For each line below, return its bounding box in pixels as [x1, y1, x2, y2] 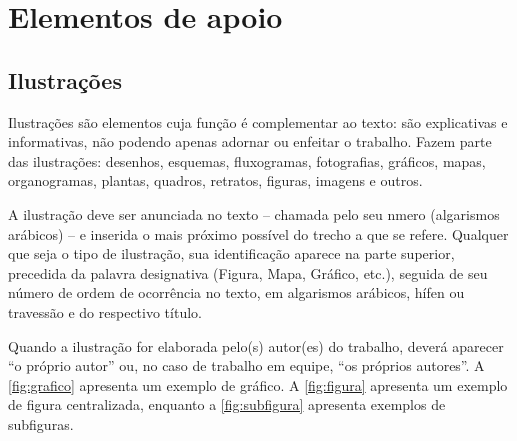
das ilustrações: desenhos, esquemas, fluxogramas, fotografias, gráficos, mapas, [8, 150, 486, 171]
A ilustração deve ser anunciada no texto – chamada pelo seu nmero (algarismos [8, 203, 500, 224]
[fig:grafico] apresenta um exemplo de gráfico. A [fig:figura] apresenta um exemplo [8, 374, 508, 395]
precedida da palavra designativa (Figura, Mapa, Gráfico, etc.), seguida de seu [8, 262, 488, 283]
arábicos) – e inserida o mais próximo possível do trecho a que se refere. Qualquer [8, 223, 509, 244]
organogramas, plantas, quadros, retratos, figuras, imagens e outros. [8, 170, 423, 191]
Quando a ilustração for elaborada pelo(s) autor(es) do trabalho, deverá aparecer [8, 335, 504, 356]
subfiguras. [8, 413, 74, 434]
